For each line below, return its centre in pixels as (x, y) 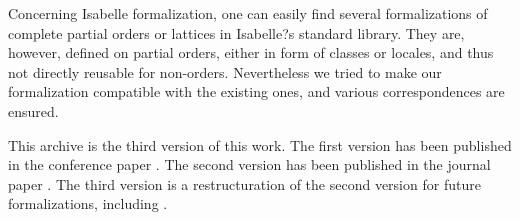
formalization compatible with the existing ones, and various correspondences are (256, 91)
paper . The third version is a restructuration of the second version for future (244, 183)
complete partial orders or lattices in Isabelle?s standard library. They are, (236, 32)
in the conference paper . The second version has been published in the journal (249, 164)
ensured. (33, 110)
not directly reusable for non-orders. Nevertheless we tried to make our (225, 71)
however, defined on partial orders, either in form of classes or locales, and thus (251, 52)
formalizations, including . (88, 203)
